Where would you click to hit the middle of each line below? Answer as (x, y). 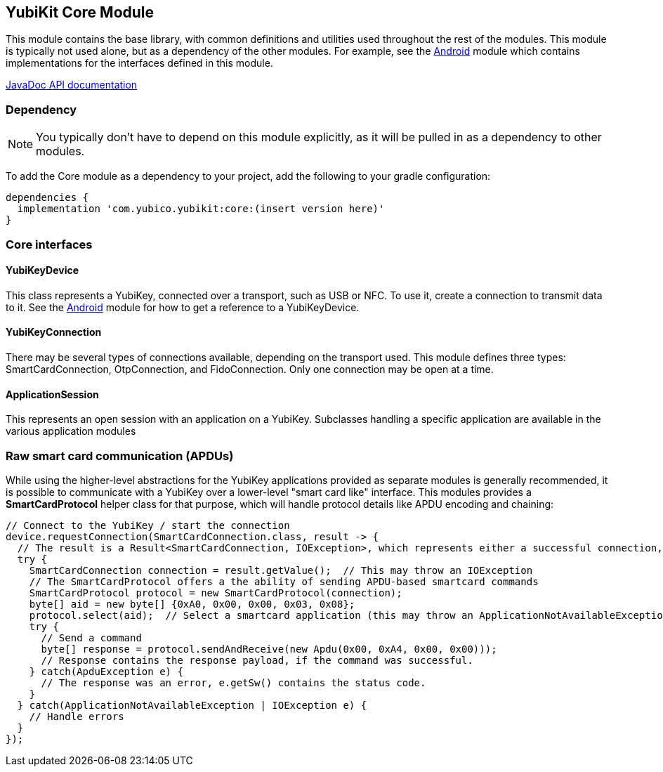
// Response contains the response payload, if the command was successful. (257, 660)
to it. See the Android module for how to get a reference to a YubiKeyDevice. (183, 307)
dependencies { (47, 198)
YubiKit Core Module (80, 12)
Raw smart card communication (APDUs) (120, 456)
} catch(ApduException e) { (106, 671)
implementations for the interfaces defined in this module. (139, 63)
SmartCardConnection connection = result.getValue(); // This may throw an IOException (281, 570)
